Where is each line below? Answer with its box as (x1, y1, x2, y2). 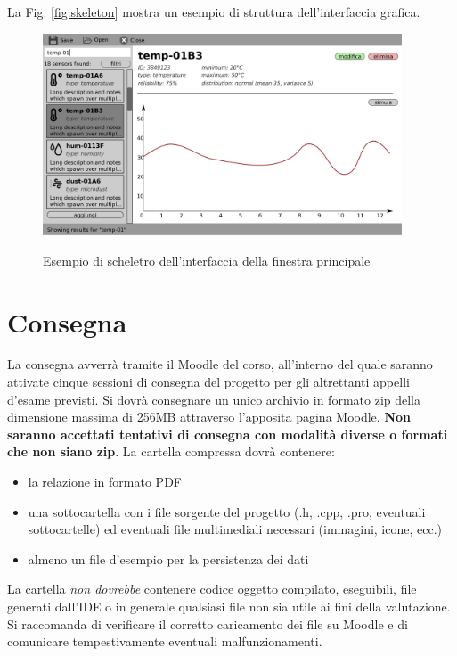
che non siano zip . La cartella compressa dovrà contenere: (7, 442, 335, 461)
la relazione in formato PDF (28, 472, 182, 491)
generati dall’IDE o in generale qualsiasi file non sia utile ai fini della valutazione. (7, 597, 451, 615)
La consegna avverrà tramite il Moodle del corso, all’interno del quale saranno (7, 355, 433, 373)
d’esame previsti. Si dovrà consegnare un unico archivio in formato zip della (7, 389, 421, 408)
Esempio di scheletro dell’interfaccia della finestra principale (43, 250, 371, 269)
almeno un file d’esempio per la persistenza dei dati (28, 549, 309, 568)
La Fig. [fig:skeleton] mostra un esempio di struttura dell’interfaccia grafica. (7, 3, 420, 20)
